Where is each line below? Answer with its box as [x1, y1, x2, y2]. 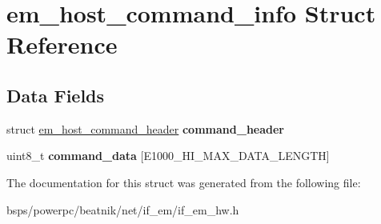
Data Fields [6, 82, 105, 107]
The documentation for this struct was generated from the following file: [6, 174, 361, 190]
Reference [6, 28, 118, 61]
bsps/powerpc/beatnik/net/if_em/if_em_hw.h [6, 201, 239, 218]
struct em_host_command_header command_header [6, 120, 284, 137]
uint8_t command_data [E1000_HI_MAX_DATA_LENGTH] [6, 147, 330, 164]
